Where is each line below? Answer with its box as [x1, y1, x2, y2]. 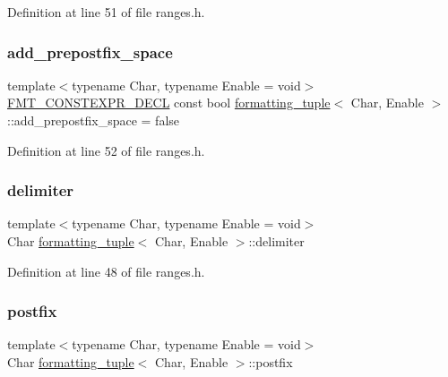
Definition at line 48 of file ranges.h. [7, 261, 205, 280]
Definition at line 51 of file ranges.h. [7, 3, 205, 21]
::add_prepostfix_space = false [7, 111, 180, 129]
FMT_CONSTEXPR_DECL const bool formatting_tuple [7, 93, 331, 112]
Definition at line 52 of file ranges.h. [7, 141, 205, 159]
